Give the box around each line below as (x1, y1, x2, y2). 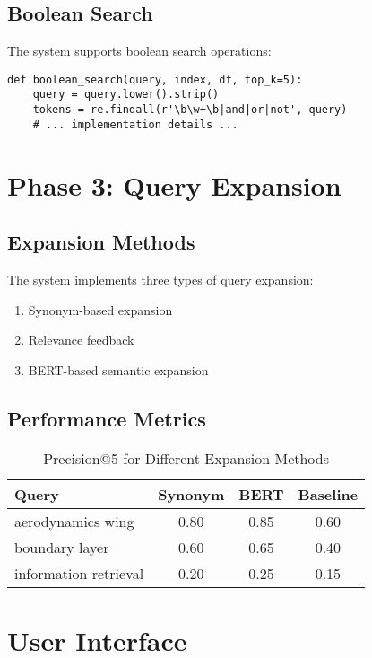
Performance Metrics (7, 404, 206, 432)
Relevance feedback (28, 330, 134, 349)
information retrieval (14, 562, 144, 583)
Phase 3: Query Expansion (7, 166, 342, 203)
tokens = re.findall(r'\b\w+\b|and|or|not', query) (32, 103, 348, 117)
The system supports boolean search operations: (7, 41, 272, 60)
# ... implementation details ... (32, 118, 238, 131)
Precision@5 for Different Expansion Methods (43, 447, 330, 469)
